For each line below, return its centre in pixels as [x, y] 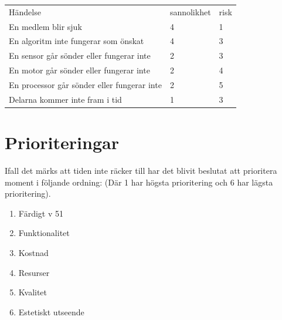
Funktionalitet [44, 233]
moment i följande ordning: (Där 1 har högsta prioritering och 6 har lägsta [139, 182]
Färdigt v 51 [41, 213]
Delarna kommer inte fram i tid [65, 99]
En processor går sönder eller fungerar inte [85, 84]
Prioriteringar [62, 142]
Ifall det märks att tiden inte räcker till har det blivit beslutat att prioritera [141, 171]
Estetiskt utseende [51, 311]
